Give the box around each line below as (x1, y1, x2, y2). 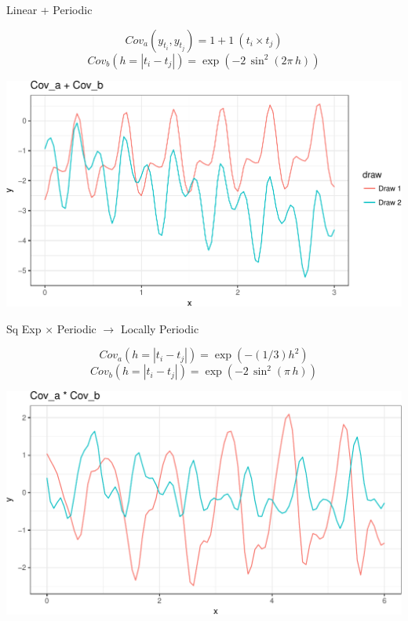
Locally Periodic (120, 320, 199, 336)
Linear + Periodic (6, 2, 93, 17)
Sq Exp (6, 320, 42, 336)
